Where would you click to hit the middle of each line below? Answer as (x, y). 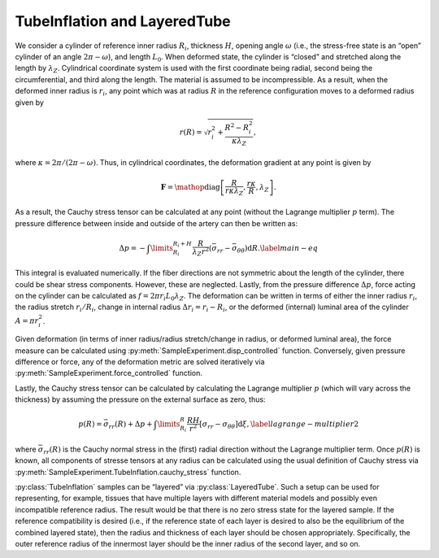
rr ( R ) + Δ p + (130, 425)
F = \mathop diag (190, 187)
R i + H (183, 244)
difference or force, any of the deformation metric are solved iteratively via (140, 362)
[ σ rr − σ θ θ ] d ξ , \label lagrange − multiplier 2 (279, 425)
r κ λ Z (234, 191)
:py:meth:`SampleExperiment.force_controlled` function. (109, 373)
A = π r (27, 321)
